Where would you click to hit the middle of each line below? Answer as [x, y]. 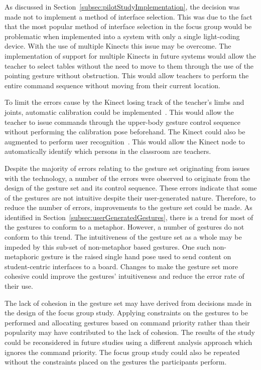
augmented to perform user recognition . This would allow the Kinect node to [125, 141]
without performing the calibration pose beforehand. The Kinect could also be [125, 132]
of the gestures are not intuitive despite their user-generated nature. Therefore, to [130, 197]
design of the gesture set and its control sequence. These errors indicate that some [131, 188]
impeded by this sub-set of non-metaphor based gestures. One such [108, 246]
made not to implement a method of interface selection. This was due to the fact [128, 16]
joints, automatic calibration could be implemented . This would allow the [119, 112]
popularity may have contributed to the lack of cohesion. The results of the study [130, 332]
